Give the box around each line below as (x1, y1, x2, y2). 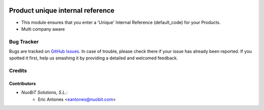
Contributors (9, 81, 36, 86)
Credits (9, 67, 27, 74)
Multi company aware (21, 26, 65, 32)
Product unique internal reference (9, 6, 115, 15)
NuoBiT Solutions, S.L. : (21, 90, 68, 95)
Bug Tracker (9, 38, 39, 45)
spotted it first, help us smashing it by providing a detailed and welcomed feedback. (9, 55, 178, 61)
